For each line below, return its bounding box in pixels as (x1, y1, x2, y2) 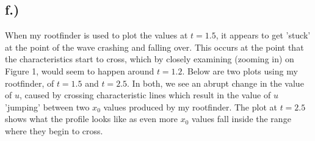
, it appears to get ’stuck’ (215, 29, 311, 42)
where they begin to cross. (5, 124, 103, 137)
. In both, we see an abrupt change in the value (127, 76, 304, 89)
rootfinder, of (5, 76, 54, 89)
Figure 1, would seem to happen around (5, 64, 154, 77)
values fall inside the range (192, 112, 291, 125)
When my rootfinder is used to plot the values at (5, 29, 188, 42)
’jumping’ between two (5, 100, 90, 113)
